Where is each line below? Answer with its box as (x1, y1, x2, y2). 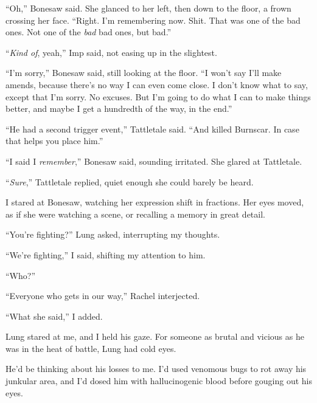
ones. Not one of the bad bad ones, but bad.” (5, 26, 172, 38)
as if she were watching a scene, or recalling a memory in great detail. (5, 207, 265, 220)
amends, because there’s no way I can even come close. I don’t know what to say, (5, 78, 308, 91)
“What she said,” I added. (5, 309, 103, 322)
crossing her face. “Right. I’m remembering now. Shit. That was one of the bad (5, 13, 301, 26)
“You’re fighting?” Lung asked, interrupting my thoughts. (5, 228, 220, 241)
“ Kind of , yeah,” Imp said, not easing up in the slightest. (5, 46, 217, 58)
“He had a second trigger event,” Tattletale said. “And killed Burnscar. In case (5, 122, 299, 135)
